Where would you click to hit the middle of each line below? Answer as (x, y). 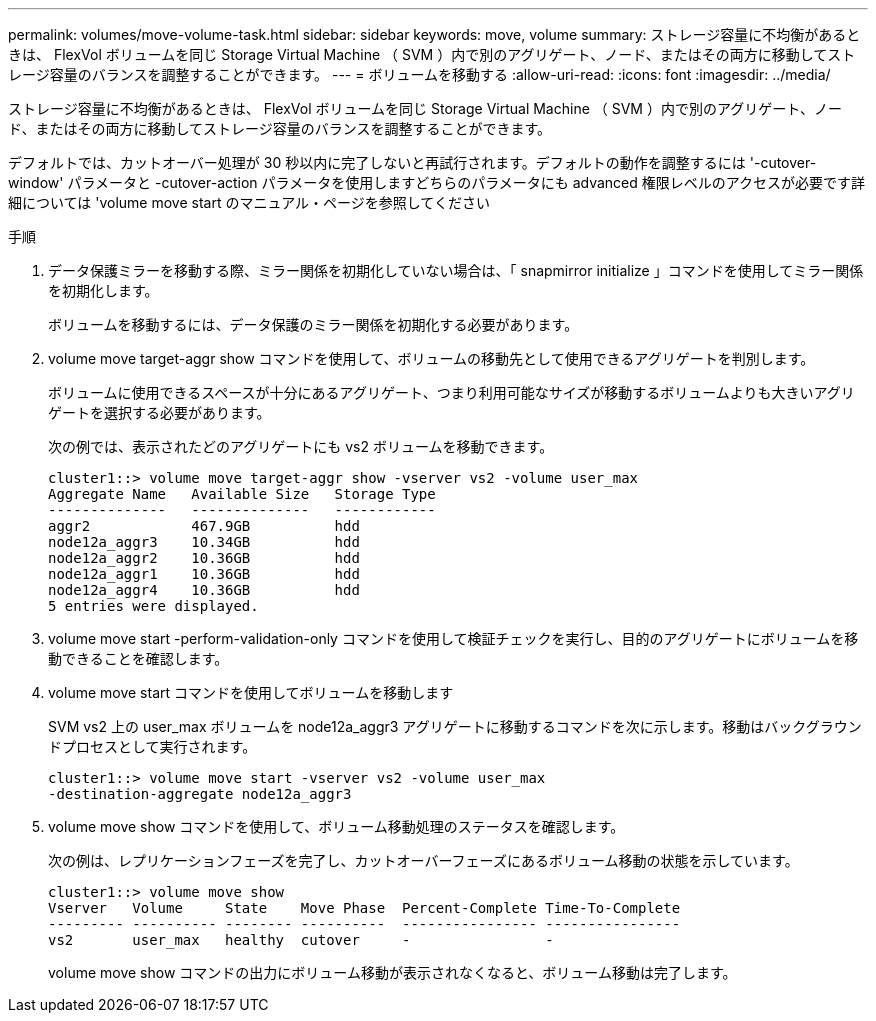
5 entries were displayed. (153, 606)
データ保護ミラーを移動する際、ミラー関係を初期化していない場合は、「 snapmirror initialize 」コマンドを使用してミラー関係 (456, 270)
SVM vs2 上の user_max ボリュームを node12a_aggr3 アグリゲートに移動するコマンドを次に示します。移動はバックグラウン (455, 726)
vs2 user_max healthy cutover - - (301, 940)
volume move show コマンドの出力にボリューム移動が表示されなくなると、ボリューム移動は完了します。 (392, 972)
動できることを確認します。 (138, 658)
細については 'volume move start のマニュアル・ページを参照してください (249, 202)
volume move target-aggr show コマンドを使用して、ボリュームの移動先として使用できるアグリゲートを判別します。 (431, 358)
